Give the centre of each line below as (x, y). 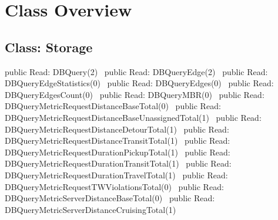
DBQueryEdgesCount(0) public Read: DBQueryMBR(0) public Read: (135, 94)
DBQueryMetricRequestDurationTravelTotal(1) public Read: (116, 175)
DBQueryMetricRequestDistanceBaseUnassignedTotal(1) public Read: (133, 117)
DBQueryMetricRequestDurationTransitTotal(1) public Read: (118, 163)
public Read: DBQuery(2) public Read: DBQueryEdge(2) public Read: (136, 71)
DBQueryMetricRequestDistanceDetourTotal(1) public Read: (117, 129)
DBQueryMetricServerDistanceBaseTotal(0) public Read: (110, 198)
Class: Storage (49, 47)
